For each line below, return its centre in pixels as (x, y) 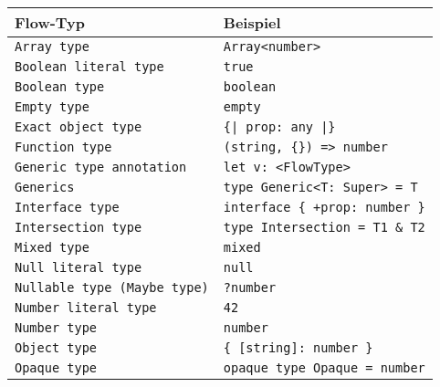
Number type (56, 328)
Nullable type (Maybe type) (112, 288)
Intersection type (79, 227)
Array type (52, 47)
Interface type (67, 207)
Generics (45, 187)
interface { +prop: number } (324, 207)
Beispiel (252, 22)
